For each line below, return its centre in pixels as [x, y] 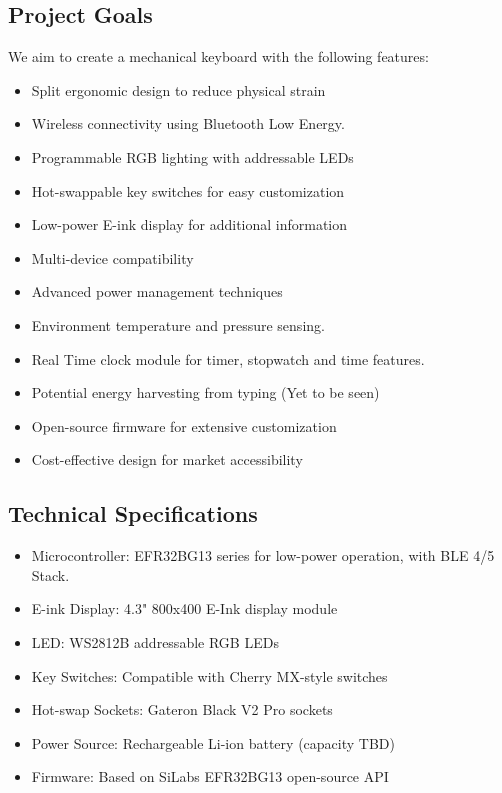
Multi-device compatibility [112, 257]
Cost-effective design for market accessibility [167, 459]
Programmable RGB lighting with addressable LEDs [192, 156]
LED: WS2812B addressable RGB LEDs [155, 641]
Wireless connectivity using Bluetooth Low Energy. [188, 123]
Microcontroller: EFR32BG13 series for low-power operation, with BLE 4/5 [263, 555]
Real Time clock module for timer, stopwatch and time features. [228, 358]
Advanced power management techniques [157, 291]
